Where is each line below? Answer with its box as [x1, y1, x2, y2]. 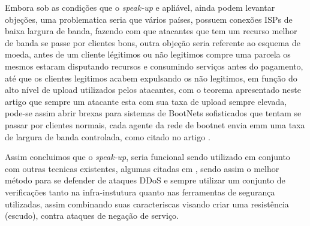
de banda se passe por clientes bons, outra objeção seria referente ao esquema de [5, 36, 301, 49]
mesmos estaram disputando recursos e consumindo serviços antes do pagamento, [5, 59, 303, 72]
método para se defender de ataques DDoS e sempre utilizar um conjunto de [5, 174, 285, 186]
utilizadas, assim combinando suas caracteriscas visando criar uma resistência [5, 197, 289, 210]
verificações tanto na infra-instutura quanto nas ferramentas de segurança [5, 185, 275, 198]
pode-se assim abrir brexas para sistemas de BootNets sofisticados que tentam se [5, 107, 302, 119]
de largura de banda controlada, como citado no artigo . [5, 130, 210, 143]
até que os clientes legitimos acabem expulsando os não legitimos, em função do [5, 71, 297, 84]
